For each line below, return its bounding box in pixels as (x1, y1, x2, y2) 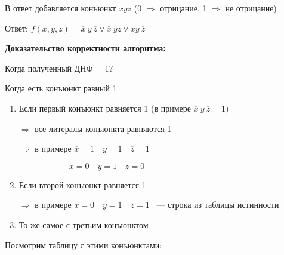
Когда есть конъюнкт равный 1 (5, 82, 117, 94)
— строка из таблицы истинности (156, 198, 279, 211)
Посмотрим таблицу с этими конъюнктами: (5, 238, 162, 251)
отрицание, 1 (160, 2, 207, 14)
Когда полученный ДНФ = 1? (5, 62, 113, 74)
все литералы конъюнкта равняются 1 (35, 122, 172, 134)
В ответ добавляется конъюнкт (5, 2, 116, 14)
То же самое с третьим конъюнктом (18, 218, 149, 231)
